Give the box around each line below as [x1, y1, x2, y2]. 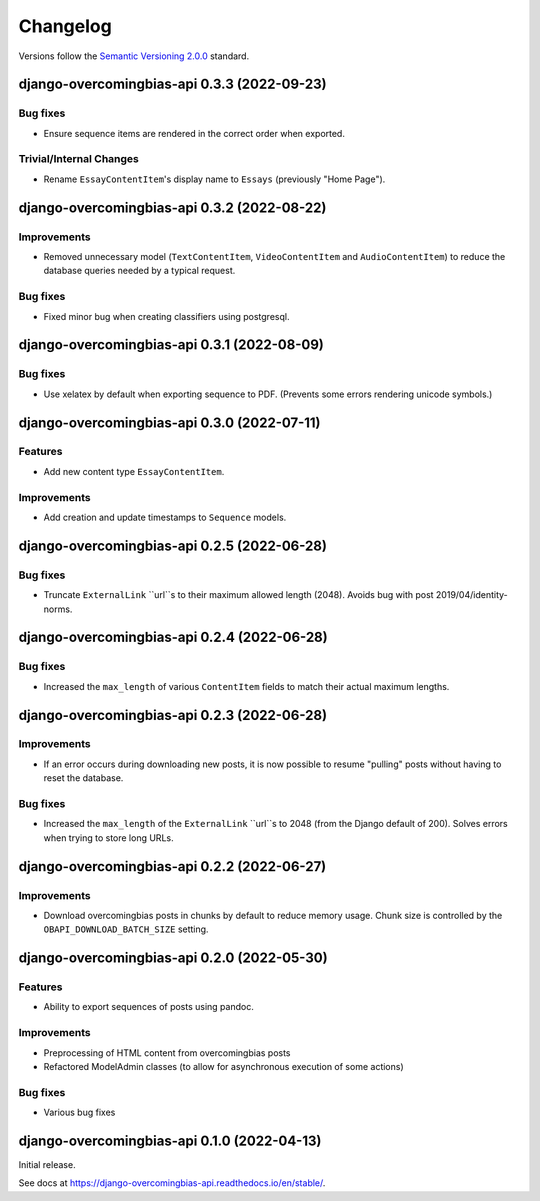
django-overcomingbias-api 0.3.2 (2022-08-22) [18, 199, 327, 216]
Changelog [18, 15, 112, 37]
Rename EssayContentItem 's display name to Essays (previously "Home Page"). [43, 173, 386, 185]
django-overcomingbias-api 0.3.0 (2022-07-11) [18, 414, 321, 431]
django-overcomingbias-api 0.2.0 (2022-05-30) [18, 950, 329, 967]
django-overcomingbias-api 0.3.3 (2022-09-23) [18, 76, 327, 93]
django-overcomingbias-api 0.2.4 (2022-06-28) [18, 629, 329, 646]
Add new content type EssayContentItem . [43, 465, 225, 477]
